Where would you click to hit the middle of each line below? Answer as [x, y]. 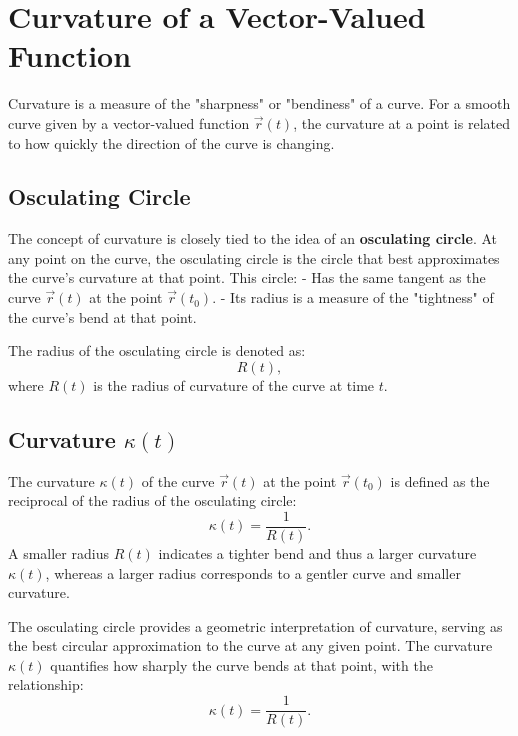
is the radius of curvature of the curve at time [234, 384]
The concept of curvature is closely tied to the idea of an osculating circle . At [252, 238]
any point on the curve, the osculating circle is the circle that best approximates [254, 257]
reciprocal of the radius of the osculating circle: [152, 500]
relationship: [46, 684]
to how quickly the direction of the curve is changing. [171, 142]
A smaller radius [58, 552]
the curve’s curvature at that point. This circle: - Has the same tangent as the [247, 277]
